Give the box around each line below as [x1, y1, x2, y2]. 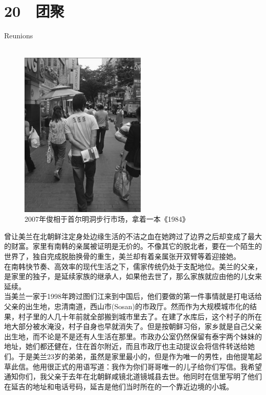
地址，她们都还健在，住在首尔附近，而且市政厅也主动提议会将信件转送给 [4, 341, 248, 352]
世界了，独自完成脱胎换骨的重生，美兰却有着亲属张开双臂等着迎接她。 [4, 250, 240, 261]
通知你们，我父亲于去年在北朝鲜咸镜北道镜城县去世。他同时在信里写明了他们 [4, 371, 262, 382]
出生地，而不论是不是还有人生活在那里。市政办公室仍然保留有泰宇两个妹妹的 [4, 331, 262, 341]
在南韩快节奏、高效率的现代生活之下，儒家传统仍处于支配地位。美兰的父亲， [4, 261, 262, 271]
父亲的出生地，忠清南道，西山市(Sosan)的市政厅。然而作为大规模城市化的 [4, 300, 250, 311]
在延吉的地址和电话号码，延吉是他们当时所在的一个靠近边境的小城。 [4, 381, 233, 391]
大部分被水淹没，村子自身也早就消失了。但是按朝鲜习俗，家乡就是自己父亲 [11, 321, 262, 332]
